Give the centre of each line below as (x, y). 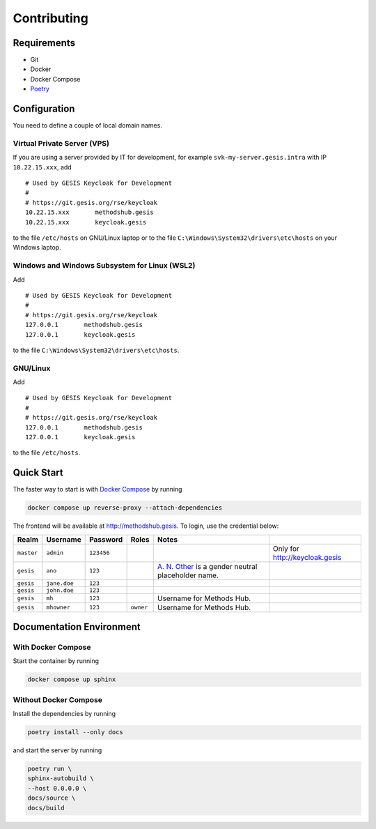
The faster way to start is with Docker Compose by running (97, 489)
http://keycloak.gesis (307, 557)
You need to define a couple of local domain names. (88, 126)
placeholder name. (188, 575)
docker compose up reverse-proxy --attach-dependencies (125, 508)
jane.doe (60, 583)
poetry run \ (50, 769)
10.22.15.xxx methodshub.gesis (90, 212)
